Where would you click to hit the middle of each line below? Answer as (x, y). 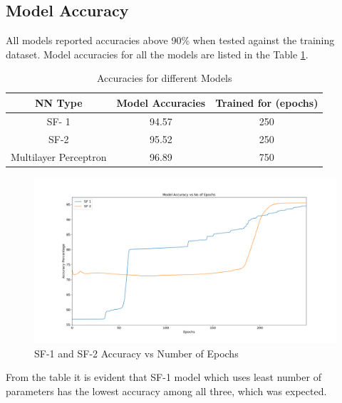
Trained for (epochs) (267, 102)
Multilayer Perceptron (59, 156)
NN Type (58, 102)
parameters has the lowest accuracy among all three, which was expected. (166, 391)
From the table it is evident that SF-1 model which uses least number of (164, 377)
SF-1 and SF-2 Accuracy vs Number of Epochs (136, 353)
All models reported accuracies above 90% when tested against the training (170, 40)
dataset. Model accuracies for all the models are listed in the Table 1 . (157, 54)
